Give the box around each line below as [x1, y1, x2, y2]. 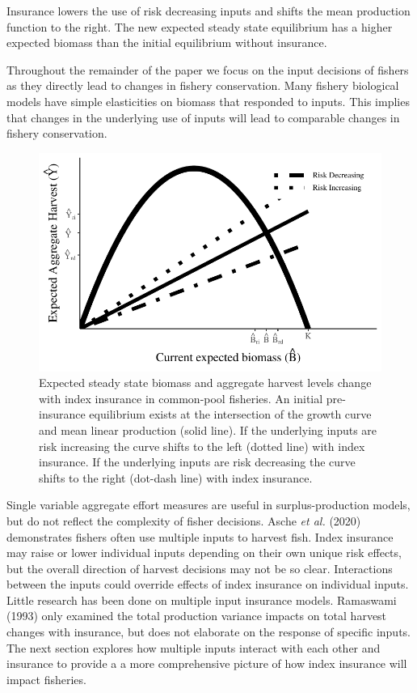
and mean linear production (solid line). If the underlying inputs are [39, 421, 377, 438]
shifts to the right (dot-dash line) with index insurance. [39, 469, 313, 486]
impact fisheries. [6, 670, 86, 687]
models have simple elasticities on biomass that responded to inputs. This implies [6, 92, 410, 109]
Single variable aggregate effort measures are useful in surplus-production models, [6, 496, 411, 513]
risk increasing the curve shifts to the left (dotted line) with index [39, 437, 365, 454]
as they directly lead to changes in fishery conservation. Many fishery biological [6, 77, 399, 94]
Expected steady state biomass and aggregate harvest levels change [39, 374, 372, 391]
